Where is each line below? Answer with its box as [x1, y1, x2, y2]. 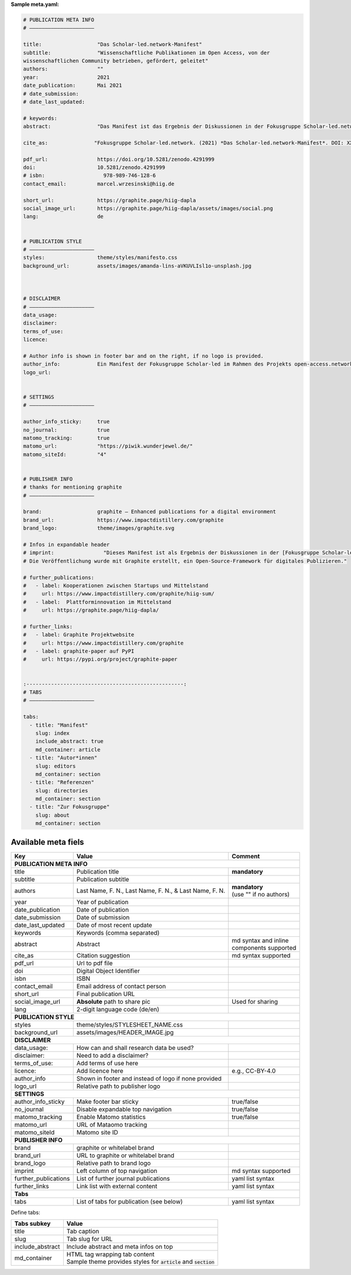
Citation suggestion [76, 951, 130, 959]
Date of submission [76, 913, 130, 921]
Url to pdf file [76, 959, 113, 967]
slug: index [35, 729, 70, 737]
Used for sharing [232, 997, 278, 1005]
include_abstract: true [35, 738, 104, 745]
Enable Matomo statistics [76, 1113, 146, 1121]
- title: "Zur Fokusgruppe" [29, 803, 110, 810]
